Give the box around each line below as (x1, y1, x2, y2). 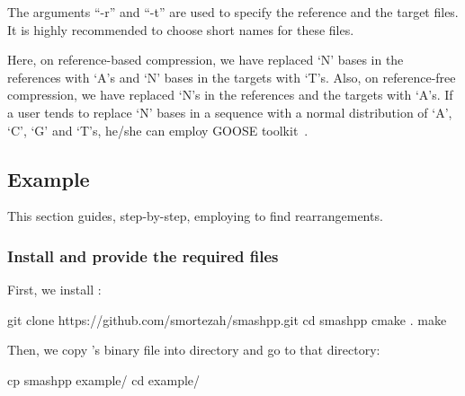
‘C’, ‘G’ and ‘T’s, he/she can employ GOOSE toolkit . (7, 120, 309, 139)
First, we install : (7, 280, 102, 299)
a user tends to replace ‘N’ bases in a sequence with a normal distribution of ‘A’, (7, 102, 452, 121)
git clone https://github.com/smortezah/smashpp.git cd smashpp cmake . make (7, 310, 447, 329)
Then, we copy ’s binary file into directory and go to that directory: (7, 340, 380, 359)
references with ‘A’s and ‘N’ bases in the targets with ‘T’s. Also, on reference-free (7, 67, 456, 86)
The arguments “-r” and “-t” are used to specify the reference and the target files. (7, 3, 459, 21)
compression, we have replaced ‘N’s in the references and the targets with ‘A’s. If (7, 85, 453, 104)
